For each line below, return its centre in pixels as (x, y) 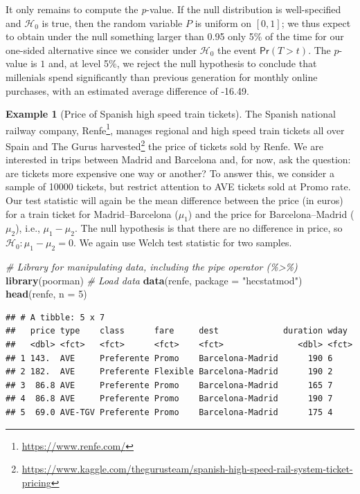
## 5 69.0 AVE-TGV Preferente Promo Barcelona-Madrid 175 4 (169, 412)
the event (237, 49)
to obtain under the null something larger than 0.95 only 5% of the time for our (175, 36)
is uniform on (223, 22)
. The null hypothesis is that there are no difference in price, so (209, 228)
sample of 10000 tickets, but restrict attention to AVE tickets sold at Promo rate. (178, 186)
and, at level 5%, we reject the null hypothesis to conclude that (182, 63)
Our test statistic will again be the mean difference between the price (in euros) (174, 200)
